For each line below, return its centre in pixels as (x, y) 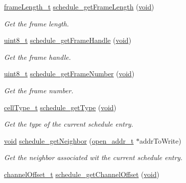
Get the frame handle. (38, 57)
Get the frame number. (39, 90)
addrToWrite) (160, 140)
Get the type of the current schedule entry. (69, 124)
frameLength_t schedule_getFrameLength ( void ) (79, 6)
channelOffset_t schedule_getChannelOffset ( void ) (82, 174)
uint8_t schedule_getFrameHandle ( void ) (68, 40)
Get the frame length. (37, 23)
